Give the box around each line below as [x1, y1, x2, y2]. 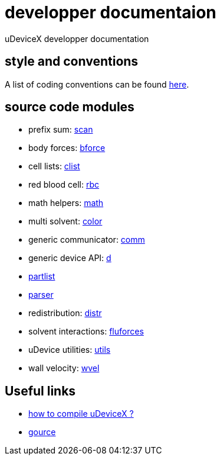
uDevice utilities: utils [28, 345, 111, 355]
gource [28, 427, 56, 438]
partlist [28, 271, 55, 282]
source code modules [5, 99, 134, 115]
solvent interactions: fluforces [28, 326, 144, 337]
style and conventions [5, 54, 139, 69]
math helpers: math [28, 198, 104, 208]
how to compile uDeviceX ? [28, 408, 134, 419]
